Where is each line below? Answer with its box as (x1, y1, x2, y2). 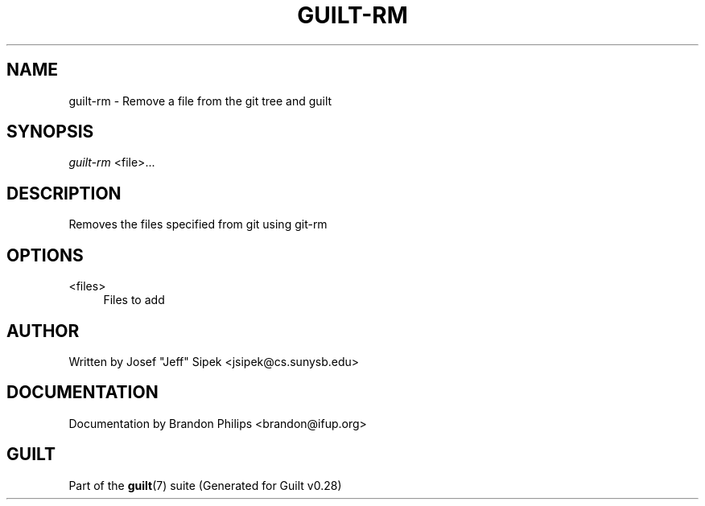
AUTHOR (6, 320, 80, 341)
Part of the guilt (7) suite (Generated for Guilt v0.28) (68, 478, 342, 492)
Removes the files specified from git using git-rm (68, 217, 328, 232)
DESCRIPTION (6, 183, 122, 204)
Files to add (103, 293, 165, 307)
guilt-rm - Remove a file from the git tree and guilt (68, 93, 332, 108)
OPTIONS (6, 245, 84, 265)
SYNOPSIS (6, 121, 94, 142)
